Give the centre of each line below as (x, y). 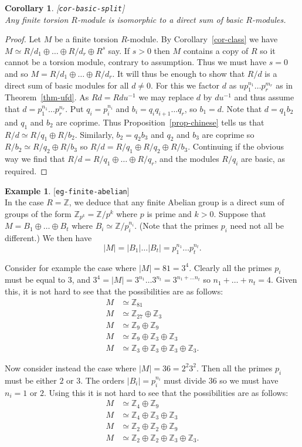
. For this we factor (185, 85)
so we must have (249, 380)
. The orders (103, 380)
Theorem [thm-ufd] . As (47, 97)
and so (16, 74)
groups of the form (38, 213)
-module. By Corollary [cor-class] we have (202, 39)
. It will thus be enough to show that (179, 74)
